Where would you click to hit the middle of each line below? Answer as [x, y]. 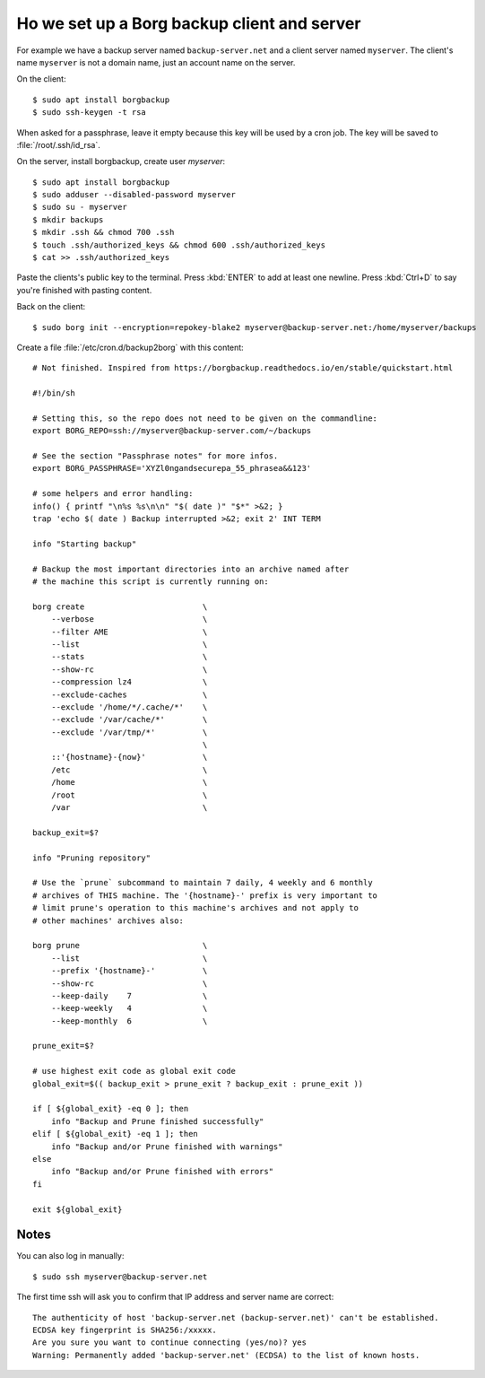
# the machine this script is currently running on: [151, 582]
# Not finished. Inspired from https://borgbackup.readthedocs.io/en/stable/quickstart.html [243, 368]
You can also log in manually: [70, 1256]
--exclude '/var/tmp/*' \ [129, 732]
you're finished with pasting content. [84, 290]
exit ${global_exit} [78, 1209]
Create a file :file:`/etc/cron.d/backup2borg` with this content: [130, 347]
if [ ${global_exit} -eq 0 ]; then [111, 1109]
